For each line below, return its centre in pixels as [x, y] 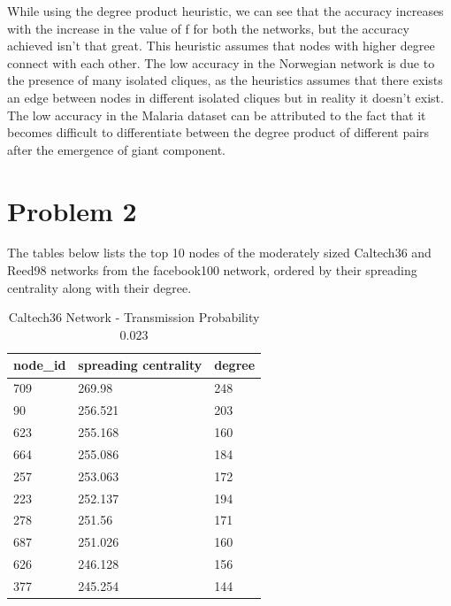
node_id [40, 365]
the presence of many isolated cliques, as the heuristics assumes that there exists [225, 80]
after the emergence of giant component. [117, 149]
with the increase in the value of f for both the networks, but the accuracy [208, 28]
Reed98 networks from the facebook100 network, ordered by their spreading [212, 270]
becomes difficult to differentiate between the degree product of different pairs [218, 132]
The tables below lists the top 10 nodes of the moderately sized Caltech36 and [219, 253]
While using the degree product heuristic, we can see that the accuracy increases [225, 11]
